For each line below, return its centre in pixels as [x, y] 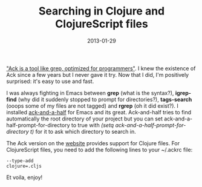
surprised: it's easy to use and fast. [50, 81]
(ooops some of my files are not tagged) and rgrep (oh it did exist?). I [92, 106]
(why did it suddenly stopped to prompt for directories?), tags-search [105, 99]
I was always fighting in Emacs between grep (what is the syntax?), [90, 93]
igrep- [183, 93]
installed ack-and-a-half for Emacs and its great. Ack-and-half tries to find [99, 112]
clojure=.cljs [24, 166]
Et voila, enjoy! [24, 177]
